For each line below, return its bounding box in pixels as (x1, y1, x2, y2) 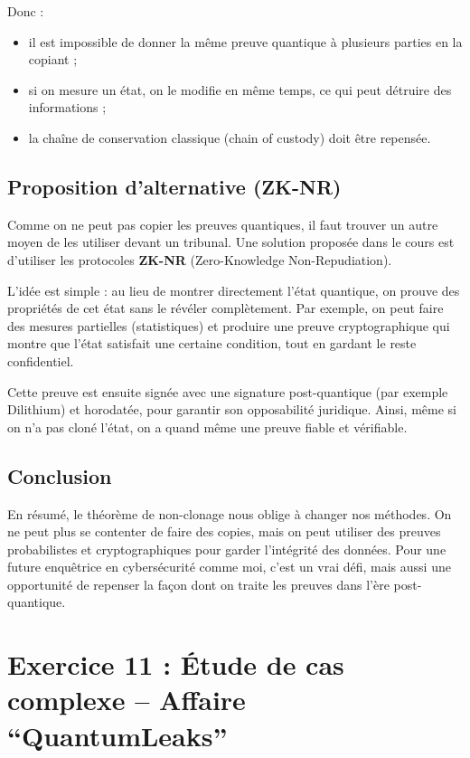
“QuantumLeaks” (7, 716, 228, 753)
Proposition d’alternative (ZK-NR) (7, 172, 342, 200)
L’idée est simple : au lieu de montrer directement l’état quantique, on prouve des (7, 280, 460, 299)
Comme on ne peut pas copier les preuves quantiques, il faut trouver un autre (7, 214, 438, 233)
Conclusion (7, 461, 112, 489)
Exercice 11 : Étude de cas (7, 646, 344, 683)
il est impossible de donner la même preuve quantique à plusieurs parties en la (28, 32, 463, 51)
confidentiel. (7, 351, 74, 370)
